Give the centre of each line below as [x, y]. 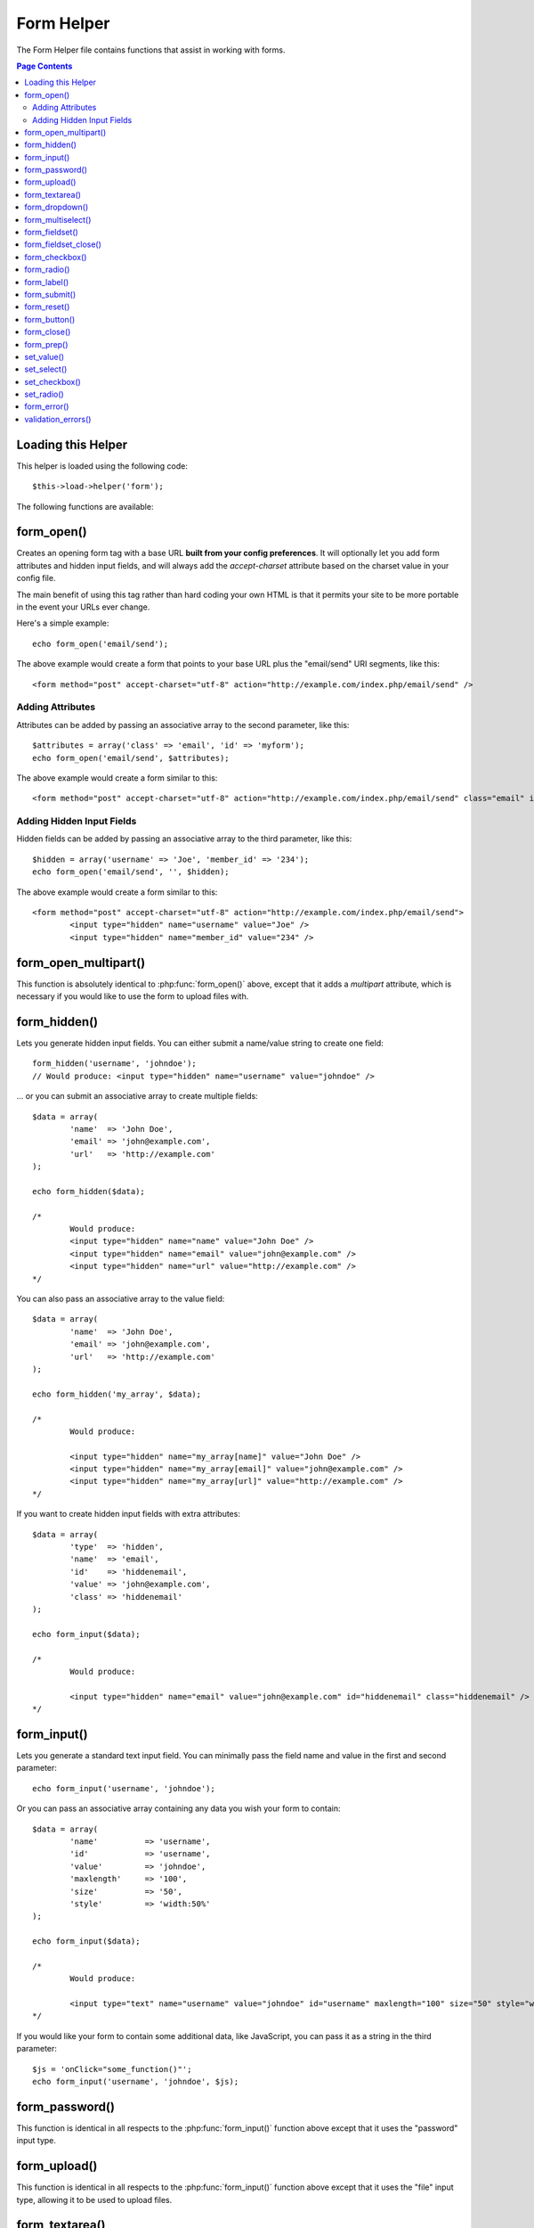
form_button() [50, 319]
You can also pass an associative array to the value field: [121, 1299]
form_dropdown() [57, 207]
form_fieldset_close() [63, 244]
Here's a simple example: [63, 623]
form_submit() [50, 294]
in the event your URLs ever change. [83, 607]
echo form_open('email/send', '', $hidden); [131, 872]
